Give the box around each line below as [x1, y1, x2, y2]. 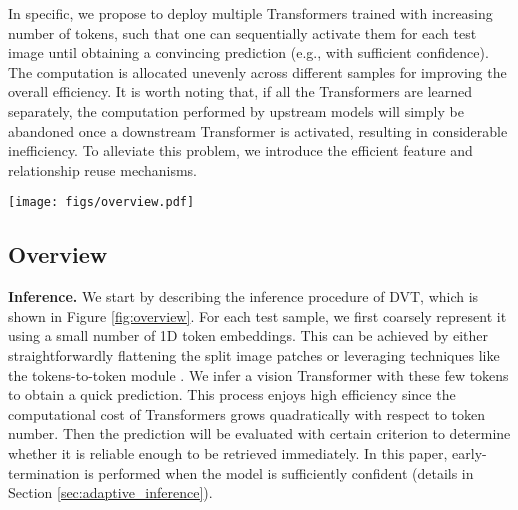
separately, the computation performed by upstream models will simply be [8, 100, 464, 121]
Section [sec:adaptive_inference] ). [8, 482, 213, 503]
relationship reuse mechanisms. [8, 159, 197, 180]
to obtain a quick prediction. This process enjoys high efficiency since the [8, 384, 456, 405]
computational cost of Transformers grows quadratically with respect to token [8, 403, 486, 424]
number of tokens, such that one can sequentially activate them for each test [8, 22, 477, 43]
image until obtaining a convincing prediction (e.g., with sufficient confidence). [8, 42, 489, 63]
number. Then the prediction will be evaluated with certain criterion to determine [8, 423, 511, 444]
